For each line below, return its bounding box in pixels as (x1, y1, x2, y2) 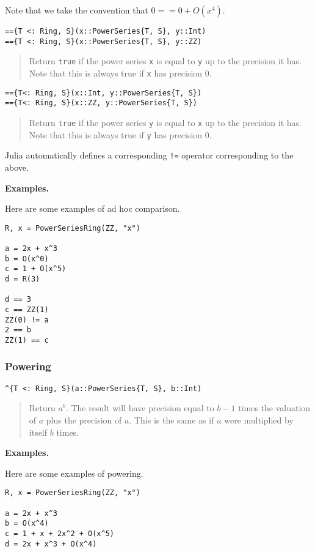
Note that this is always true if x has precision (29, 66, 203, 79)
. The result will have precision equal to (65, 401, 214, 414)
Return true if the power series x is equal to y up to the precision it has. (29, 54, 302, 67)
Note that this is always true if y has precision (29, 128, 203, 141)
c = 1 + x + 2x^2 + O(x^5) (5, 529, 114, 539)
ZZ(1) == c (5, 335, 49, 345)
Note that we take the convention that (5, 4, 148, 16)
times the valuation (238, 401, 311, 414)
